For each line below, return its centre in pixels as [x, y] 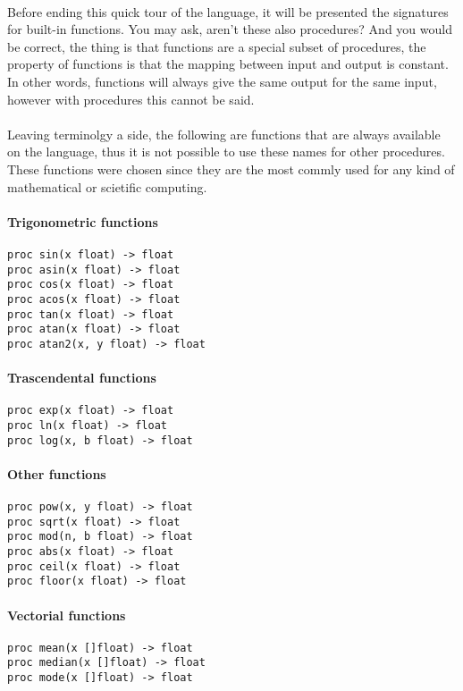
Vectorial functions [67, 615]
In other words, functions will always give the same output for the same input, [222, 81]
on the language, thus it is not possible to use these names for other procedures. [226, 152]
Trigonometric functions [83, 221]
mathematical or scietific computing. [107, 186]
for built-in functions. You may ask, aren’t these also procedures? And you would [230, 29]
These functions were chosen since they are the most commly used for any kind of [231, 169]
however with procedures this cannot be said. [131, 99]
